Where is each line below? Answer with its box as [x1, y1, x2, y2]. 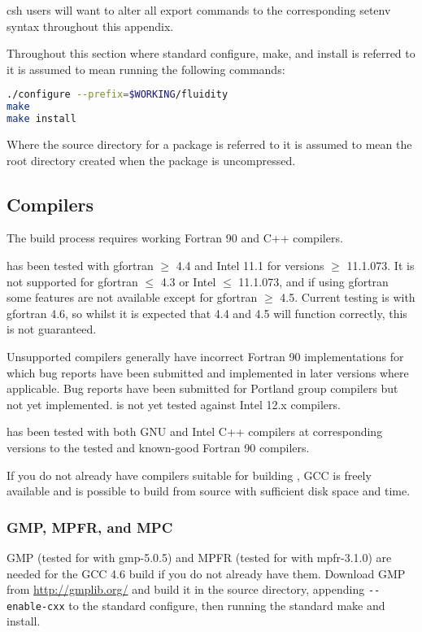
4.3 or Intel [160, 272, 216, 290]
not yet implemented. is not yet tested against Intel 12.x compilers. [7, 395, 341, 412]
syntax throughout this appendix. [7, 17, 174, 34]
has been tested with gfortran [7, 256, 154, 273]
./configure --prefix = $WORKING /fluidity [7, 89, 228, 101]
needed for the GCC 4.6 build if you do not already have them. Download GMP [7, 564, 406, 582]
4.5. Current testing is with [280, 289, 415, 306]
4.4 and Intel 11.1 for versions [176, 256, 324, 273]
